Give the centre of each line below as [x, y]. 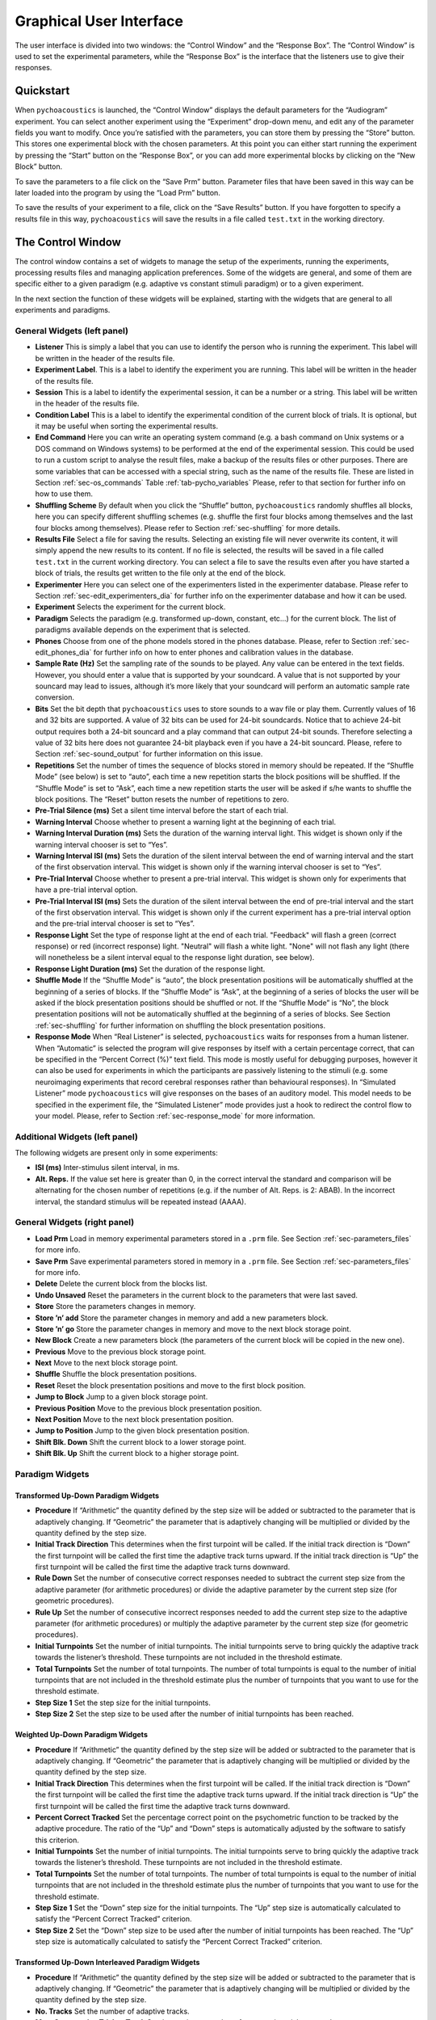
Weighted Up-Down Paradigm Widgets [82, 1735]
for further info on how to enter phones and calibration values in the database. [224, 652]
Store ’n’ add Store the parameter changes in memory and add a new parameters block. [182, 1318]
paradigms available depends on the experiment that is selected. [143, 629]
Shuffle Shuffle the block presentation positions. [116, 1374]
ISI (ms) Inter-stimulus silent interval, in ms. [107, 1168]
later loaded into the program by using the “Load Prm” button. [118, 192]
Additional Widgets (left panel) [77, 1137]
